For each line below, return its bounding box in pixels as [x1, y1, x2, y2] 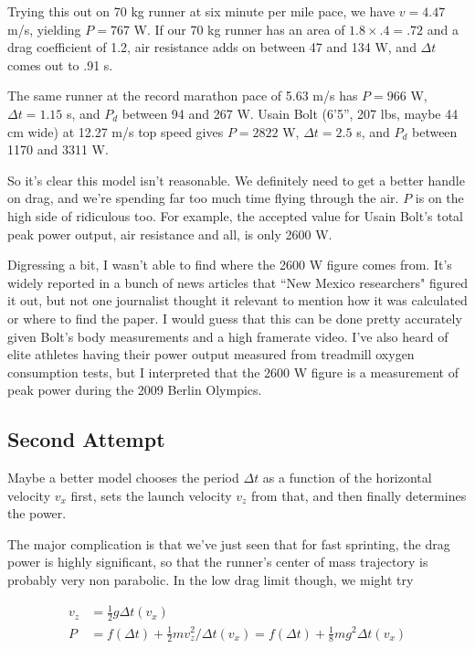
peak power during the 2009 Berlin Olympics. [7, 380, 262, 399]
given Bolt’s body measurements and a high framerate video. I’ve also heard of [7, 326, 449, 346]
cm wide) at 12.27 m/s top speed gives [7, 122, 224, 141]
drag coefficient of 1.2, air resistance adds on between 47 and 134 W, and [7, 37, 417, 57]
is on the [415, 188, 464, 207]
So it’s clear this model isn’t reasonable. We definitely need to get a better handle [7, 170, 465, 189]
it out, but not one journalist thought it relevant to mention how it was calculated [7, 291, 468, 310]
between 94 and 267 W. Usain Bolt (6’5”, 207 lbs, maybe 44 [121, 103, 459, 122]
